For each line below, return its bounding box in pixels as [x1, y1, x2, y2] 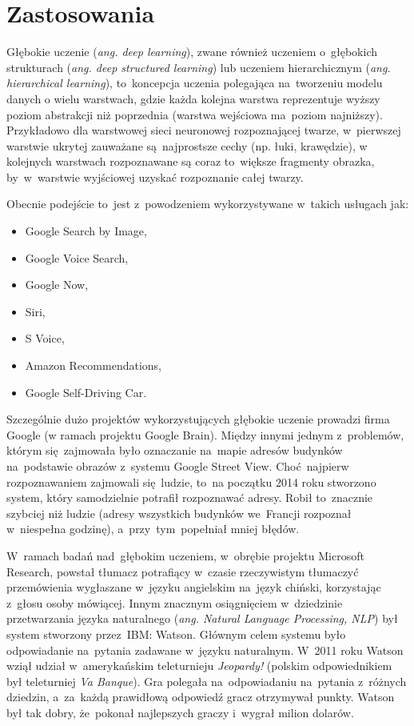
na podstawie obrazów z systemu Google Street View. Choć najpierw [6, 458, 349, 474]
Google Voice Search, [25, 249, 129, 266]
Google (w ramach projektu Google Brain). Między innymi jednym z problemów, [6, 426, 404, 443]
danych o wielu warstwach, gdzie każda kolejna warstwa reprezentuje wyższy [6, 90, 380, 106]
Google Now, [25, 276, 89, 293]
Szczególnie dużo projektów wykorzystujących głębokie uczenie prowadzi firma [6, 411, 390, 427]
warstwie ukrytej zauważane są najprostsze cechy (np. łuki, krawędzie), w [6, 137, 368, 154]
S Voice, [25, 330, 65, 347]
